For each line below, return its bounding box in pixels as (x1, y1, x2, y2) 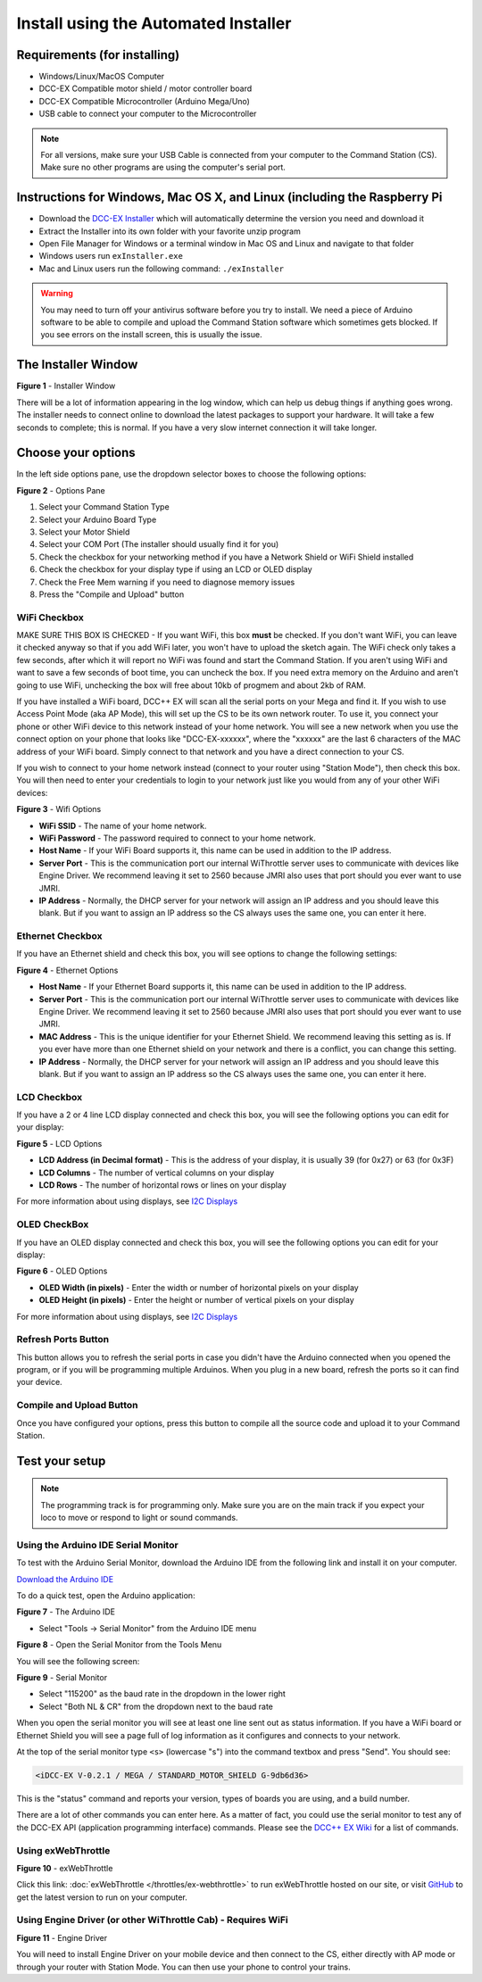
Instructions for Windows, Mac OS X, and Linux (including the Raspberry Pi (16, 190, 443, 205)
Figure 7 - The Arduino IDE (16, 1606, 116, 1617)
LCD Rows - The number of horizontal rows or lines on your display (38, 1180, 287, 1190)
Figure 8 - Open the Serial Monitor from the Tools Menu (16, 1639, 222, 1650)
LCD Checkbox (16, 1091, 83, 1103)
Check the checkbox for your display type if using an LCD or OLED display (38, 564, 312, 575)
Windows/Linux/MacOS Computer (38, 71, 165, 82)
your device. (16, 1377, 62, 1388)
